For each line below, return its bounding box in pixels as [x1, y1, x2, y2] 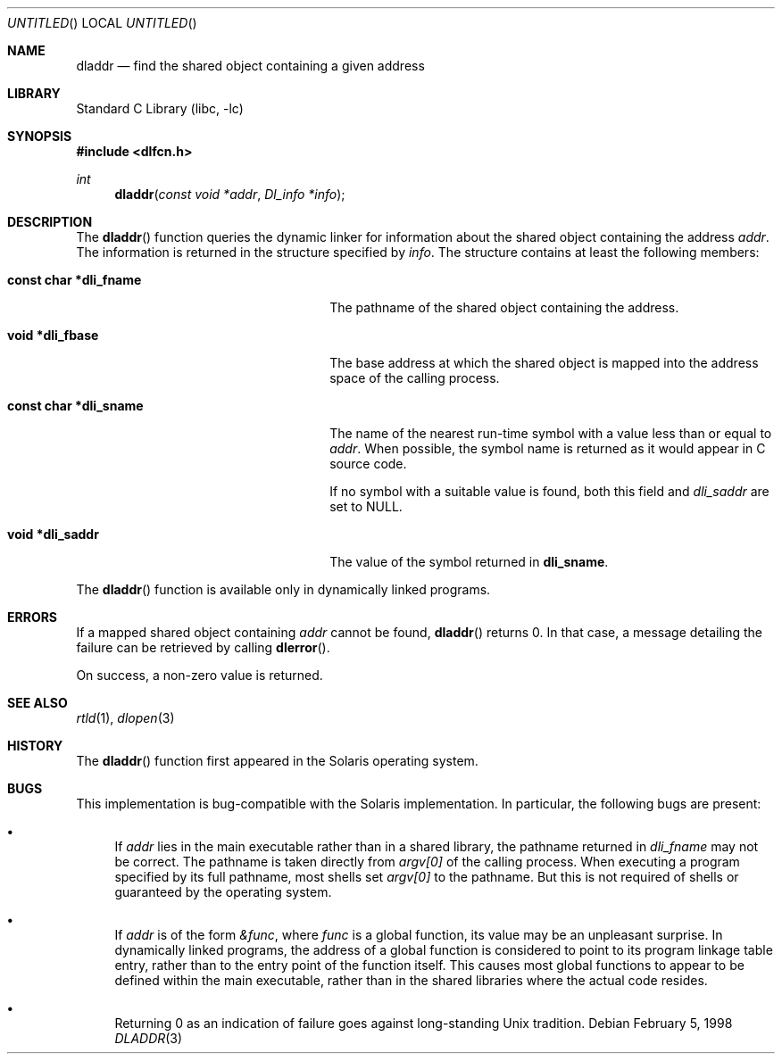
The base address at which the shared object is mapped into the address [329, 355, 759, 370]
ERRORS [7, 609, 58, 625]
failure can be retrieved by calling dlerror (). [76, 640, 330, 655]
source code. [329, 456, 407, 471]
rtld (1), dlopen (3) [76, 710, 175, 725]
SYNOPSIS [7, 128, 72, 144]
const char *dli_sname [7, 398, 144, 413]
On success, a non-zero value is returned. [76, 667, 323, 683]
